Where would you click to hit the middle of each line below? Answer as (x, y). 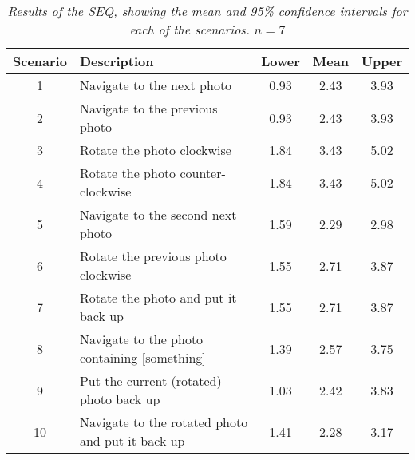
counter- (203, 173)
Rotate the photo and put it (158, 297)
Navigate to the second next (158, 214)
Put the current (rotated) (150, 381)
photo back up (120, 399)
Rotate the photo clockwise (155, 150)
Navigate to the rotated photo (164, 422)
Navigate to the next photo (156, 85)
